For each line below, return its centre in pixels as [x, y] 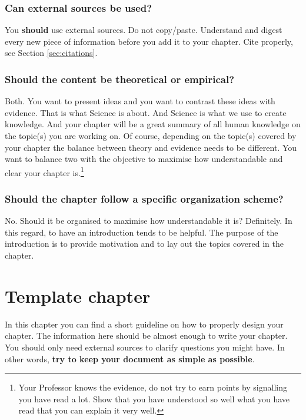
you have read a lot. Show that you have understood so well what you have [154, 398]
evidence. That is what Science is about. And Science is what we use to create [146, 112]
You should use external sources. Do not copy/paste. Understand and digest [144, 30]
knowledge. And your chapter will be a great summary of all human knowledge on [153, 124]
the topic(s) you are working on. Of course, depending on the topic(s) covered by [151, 135]
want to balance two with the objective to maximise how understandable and [144, 159]
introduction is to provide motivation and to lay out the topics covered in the [144, 244]
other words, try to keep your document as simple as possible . [130, 358]
